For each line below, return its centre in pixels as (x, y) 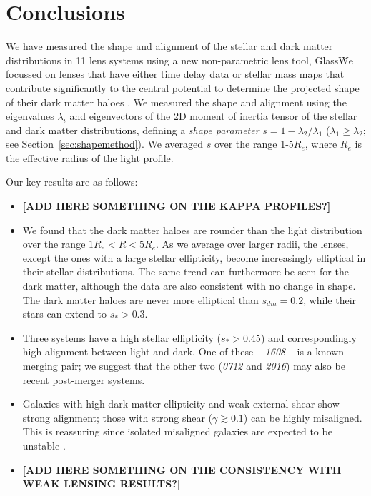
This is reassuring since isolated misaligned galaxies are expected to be (177, 431)
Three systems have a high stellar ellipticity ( (122, 337)
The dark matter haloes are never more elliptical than (140, 299)
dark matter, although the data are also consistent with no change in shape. (189, 286)
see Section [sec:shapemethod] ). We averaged (104, 144)
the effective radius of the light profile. (90, 157)
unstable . (44, 445)
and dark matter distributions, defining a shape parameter (133, 130)
